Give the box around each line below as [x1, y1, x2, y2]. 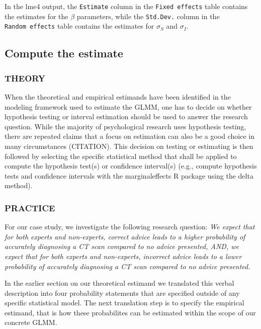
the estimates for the [5, 11, 68, 21]
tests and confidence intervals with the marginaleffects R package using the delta [5, 170, 253, 181]
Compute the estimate [5, 45, 123, 61]
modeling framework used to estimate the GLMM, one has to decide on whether [5, 101, 252, 112]
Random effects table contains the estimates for [5, 21, 154, 31]
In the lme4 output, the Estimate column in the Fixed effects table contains [5, 1, 248, 11]
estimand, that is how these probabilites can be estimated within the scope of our [5, 307, 256, 317]
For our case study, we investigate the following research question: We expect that [5, 221, 255, 232]
